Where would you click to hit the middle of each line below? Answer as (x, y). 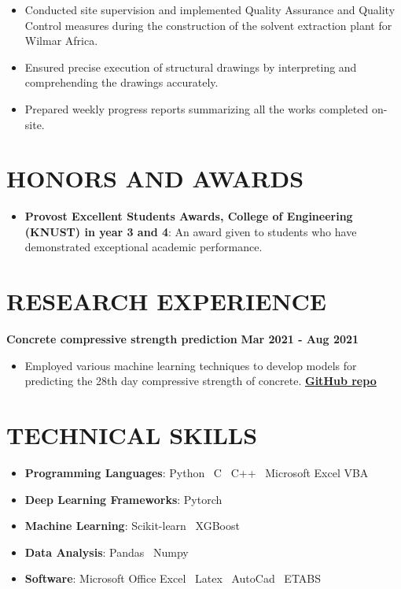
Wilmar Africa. (61, 41)
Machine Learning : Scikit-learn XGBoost (132, 526)
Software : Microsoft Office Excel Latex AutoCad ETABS (173, 578)
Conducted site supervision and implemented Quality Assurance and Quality (210, 9)
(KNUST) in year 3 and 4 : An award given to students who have (191, 231)
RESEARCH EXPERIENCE (167, 301)
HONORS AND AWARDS (155, 178)
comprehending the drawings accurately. (121, 82)
